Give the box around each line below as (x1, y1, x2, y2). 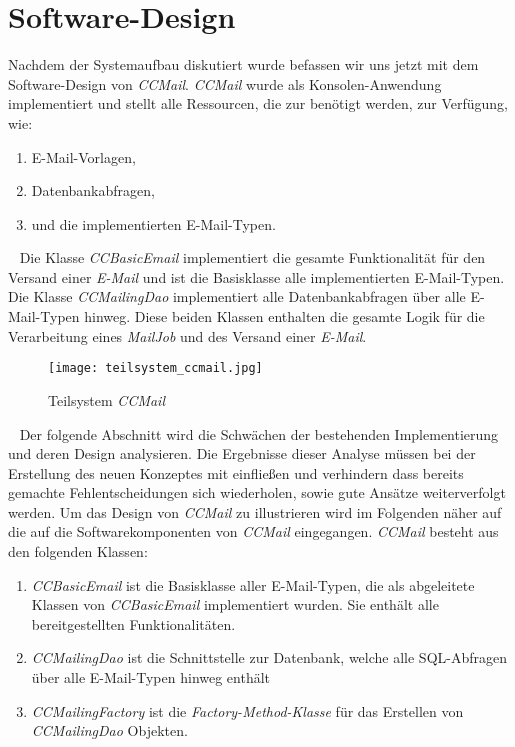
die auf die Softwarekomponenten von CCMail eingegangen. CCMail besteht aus (8, 521, 499, 542)
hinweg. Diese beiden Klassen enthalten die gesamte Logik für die (84, 306, 485, 327)
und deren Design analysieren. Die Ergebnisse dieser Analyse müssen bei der (8, 443, 476, 464)
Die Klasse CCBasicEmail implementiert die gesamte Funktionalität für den (19, 247, 486, 268)
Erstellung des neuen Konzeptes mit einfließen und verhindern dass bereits (8, 462, 464, 483)
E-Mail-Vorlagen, (31, 146, 136, 167)
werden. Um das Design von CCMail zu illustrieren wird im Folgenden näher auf (8, 501, 502, 522)
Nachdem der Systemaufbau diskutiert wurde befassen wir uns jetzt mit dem (8, 54, 479, 75)
